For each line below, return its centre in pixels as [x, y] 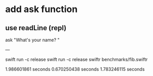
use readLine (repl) [36, 28]
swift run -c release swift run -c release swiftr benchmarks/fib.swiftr [76, 59]
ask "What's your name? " [32, 40]
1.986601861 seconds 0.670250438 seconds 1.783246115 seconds [75, 69]
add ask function [41, 9]
